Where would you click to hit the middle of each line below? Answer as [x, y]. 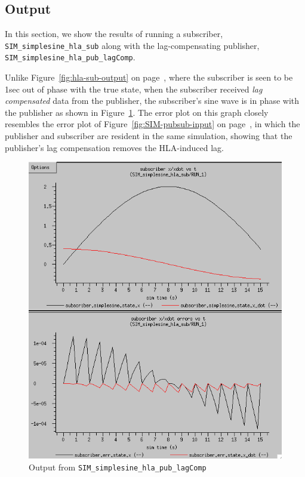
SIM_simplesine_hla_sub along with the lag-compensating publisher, [132, 45]
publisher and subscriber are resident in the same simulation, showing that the [149, 136]
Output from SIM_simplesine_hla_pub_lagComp [118, 467]
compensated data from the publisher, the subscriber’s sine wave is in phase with [152, 101]
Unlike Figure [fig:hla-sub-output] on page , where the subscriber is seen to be [149, 77]
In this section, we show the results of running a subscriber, [114, 34]
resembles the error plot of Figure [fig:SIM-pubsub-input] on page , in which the [152, 124]
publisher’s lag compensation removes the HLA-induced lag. [114, 147]
